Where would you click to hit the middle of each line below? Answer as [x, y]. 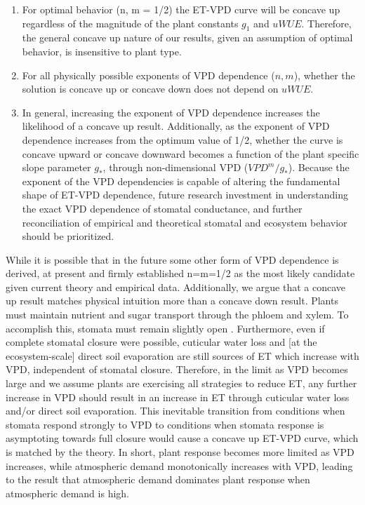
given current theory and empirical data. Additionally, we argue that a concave [175, 287]
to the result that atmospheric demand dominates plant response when [158, 479]
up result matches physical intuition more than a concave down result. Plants [172, 301]
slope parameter [57, 167]
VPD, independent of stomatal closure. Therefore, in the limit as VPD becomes [177, 369]
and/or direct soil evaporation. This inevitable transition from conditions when [175, 411]
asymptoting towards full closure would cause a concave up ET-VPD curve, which [182, 438]
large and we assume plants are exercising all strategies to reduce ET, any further [181, 383]
